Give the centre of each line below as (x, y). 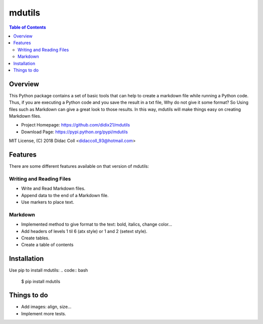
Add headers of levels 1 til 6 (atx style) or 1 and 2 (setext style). (84, 231)
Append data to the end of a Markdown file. (65, 195)
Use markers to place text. (48, 202)
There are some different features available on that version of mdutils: (79, 166)
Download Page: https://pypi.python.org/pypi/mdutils (75, 132)
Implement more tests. (44, 313)
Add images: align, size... (46, 307)
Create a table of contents (47, 245)
